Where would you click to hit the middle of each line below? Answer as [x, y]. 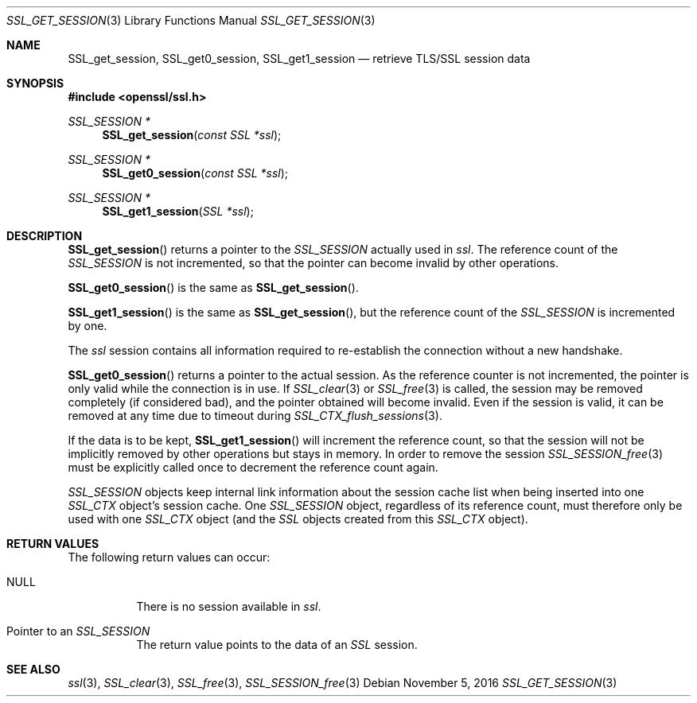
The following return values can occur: [169, 557]
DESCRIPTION [45, 236]
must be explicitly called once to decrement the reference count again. [253, 467]
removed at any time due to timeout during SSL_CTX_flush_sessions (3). [255, 416]
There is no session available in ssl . [229, 606]
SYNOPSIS [35, 83]
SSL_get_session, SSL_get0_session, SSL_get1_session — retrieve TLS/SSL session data [299, 58]
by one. [88, 326]
